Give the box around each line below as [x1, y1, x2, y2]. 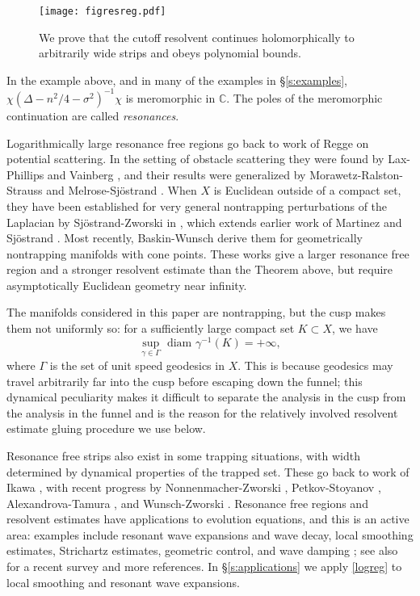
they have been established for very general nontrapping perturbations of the [6, 197, 388, 214]
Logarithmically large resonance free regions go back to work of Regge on [6, 134, 369, 151]
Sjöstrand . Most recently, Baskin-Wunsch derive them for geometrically [6, 229, 363, 246]
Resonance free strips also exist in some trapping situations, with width [6, 447, 361, 464]
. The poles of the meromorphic [226, 89, 383, 106]
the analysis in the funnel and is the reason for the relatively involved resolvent [6, 404, 398, 421]
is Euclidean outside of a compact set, [213, 182, 401, 199]
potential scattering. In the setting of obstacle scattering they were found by [6, 150, 384, 167]
